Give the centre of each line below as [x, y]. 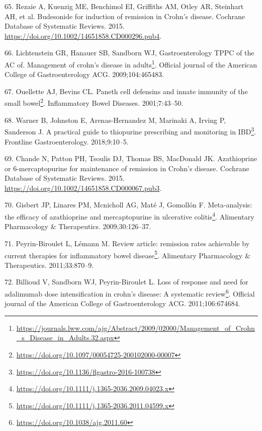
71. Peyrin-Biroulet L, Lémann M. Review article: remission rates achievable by [127, 243]
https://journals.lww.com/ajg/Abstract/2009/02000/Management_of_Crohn [136, 328]
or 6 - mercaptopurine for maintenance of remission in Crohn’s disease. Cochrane [127, 168]
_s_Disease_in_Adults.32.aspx [65, 338]
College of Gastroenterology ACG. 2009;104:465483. [84, 74]
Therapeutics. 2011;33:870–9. [49, 265]
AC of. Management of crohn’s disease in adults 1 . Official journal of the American [131, 63]
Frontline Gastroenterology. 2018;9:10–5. [67, 141]
